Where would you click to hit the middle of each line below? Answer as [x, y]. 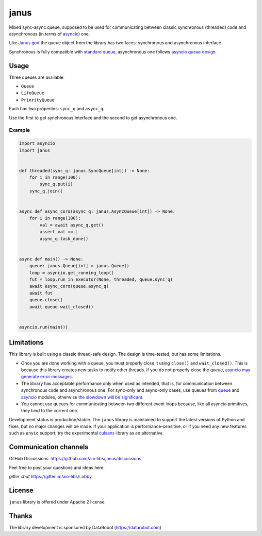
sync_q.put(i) [56, 184]
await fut [41, 293]
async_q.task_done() [64, 239]
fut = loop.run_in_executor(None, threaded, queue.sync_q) [101, 279]
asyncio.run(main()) [43, 327]
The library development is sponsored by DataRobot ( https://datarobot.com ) [85, 527]
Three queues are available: [37, 77]
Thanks [21, 516]
